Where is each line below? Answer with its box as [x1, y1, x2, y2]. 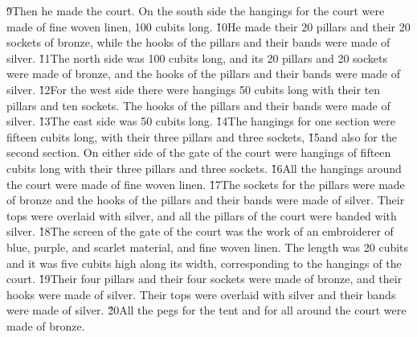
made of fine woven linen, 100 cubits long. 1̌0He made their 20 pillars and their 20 [6, 18, 411, 35]
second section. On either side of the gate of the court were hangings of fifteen [6, 144, 391, 161]
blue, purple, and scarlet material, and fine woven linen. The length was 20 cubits [6, 238, 409, 255]
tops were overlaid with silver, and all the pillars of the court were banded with [6, 207, 397, 224]
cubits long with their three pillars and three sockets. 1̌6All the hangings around [6, 159, 402, 176]
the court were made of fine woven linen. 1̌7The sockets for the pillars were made [6, 175, 405, 192]
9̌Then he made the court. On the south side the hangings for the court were [6, 2, 385, 18]
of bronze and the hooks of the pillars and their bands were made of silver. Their [6, 191, 405, 208]
